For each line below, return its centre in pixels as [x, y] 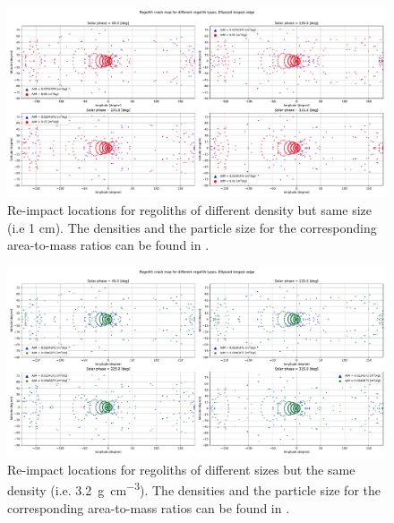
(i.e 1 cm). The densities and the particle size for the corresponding [192, 227]
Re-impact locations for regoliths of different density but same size [190, 210]
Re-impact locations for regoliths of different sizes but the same [181, 469]
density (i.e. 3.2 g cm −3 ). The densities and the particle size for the [194, 489]
